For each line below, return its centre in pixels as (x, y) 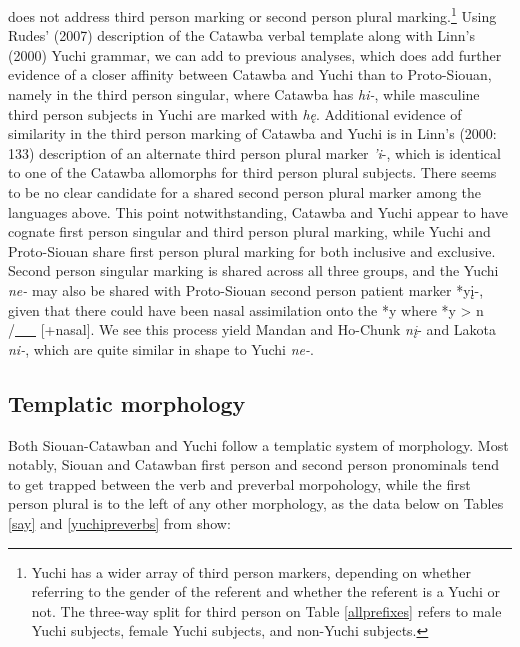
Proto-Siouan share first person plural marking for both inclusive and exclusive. (252, 250)
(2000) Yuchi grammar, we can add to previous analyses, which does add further (255, 54)
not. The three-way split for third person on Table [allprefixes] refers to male (266, 610)
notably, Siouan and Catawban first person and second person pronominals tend (254, 464)
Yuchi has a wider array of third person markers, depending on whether (251, 571)
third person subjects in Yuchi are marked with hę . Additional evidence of (235, 113)
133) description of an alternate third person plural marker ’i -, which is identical (254, 152)
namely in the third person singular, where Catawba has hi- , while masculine (244, 94)
